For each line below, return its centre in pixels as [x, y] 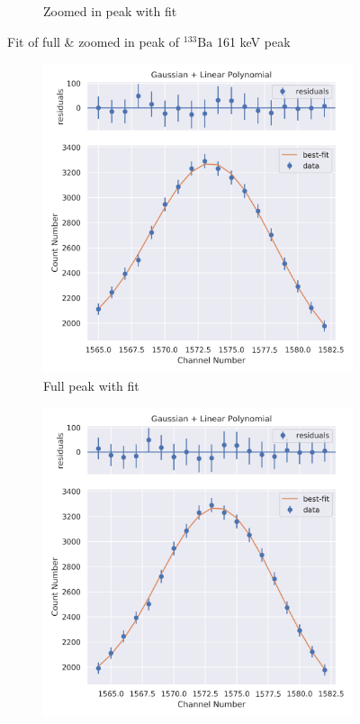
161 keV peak [253, 41]
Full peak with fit [91, 385]
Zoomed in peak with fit [110, 11]
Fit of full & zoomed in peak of [94, 41]
